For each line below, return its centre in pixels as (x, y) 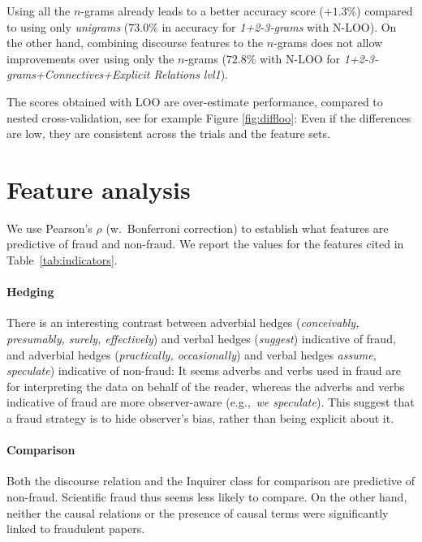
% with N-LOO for (293, 58)
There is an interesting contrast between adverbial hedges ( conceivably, (183, 323)
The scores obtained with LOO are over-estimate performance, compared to (195, 101)
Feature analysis (99, 189)
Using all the (39, 11)
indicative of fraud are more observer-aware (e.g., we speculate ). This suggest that (211, 402)
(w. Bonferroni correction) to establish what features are (247, 228)
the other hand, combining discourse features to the (135, 43)
